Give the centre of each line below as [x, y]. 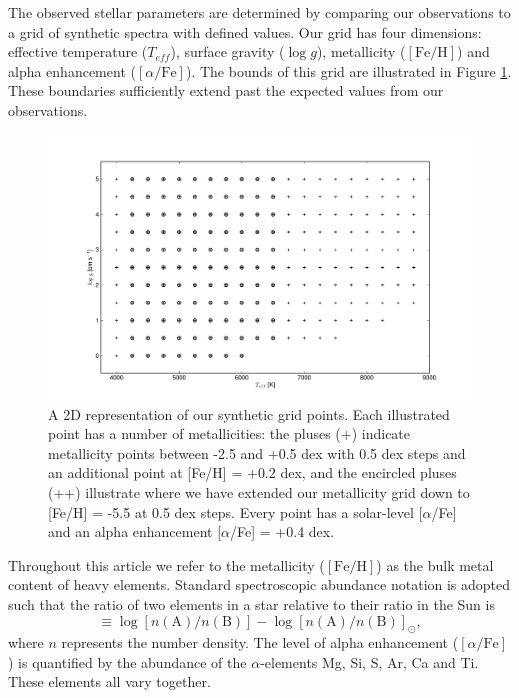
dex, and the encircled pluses [368, 472]
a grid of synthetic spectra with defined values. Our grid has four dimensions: [245, 31]
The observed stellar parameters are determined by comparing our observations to [259, 12]
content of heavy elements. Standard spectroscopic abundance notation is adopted [259, 584]
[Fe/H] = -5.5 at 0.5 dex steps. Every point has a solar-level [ [235, 511]
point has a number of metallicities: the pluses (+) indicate [229, 433]
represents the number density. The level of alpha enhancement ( [260, 642]
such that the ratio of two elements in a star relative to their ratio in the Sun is [251, 603]
